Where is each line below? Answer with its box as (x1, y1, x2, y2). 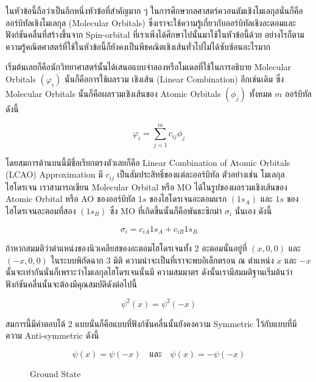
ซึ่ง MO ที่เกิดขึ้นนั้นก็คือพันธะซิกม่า (110, 204, 222, 217)
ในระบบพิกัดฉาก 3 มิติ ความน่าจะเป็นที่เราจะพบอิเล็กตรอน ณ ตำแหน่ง (51, 253, 274, 266)
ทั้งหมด (249, 87, 272, 99)
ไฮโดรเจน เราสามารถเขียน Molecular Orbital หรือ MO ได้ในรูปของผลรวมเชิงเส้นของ (5, 180, 287, 193)
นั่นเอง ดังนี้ (234, 204, 272, 217)
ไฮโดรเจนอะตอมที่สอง (5, 204, 76, 217)
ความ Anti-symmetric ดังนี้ (5, 329, 99, 342)
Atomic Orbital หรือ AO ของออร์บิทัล (5, 192, 136, 205)
